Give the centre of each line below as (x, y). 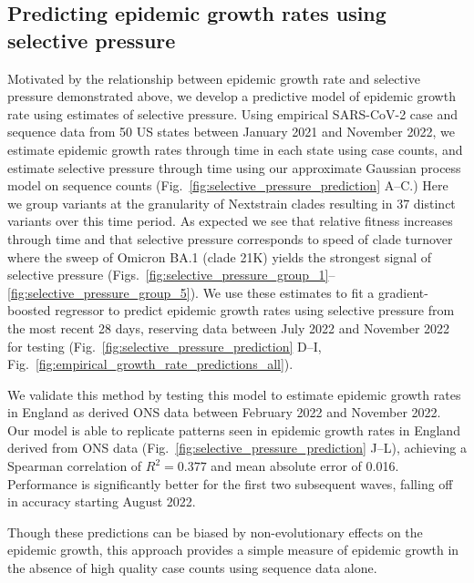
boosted (29, 310)
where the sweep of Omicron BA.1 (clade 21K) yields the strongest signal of (219, 256)
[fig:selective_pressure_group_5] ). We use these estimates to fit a (191, 292)
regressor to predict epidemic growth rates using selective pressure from (255, 310)
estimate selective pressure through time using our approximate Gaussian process (234, 167)
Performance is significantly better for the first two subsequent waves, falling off (230, 483)
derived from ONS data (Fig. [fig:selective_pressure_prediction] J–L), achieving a (237, 448)
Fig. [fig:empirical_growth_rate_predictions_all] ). (150, 364)
